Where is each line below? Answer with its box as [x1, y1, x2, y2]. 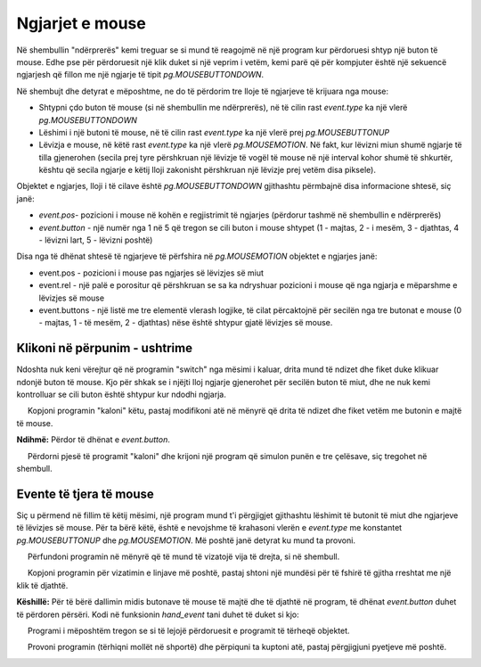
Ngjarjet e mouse [16, 13, 146, 33]
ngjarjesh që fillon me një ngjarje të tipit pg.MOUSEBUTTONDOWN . [16, 70, 265, 80]
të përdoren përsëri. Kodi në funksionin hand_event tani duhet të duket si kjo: [16, 609, 299, 620]
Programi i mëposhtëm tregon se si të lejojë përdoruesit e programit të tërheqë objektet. [27, 625, 351, 637]
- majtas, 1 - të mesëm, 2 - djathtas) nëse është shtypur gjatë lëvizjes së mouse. [38, 317, 333, 328]
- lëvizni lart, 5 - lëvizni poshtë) [38, 235, 153, 245]
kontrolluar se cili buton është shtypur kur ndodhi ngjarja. [16, 389, 226, 400]
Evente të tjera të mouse [16, 486, 155, 501]
